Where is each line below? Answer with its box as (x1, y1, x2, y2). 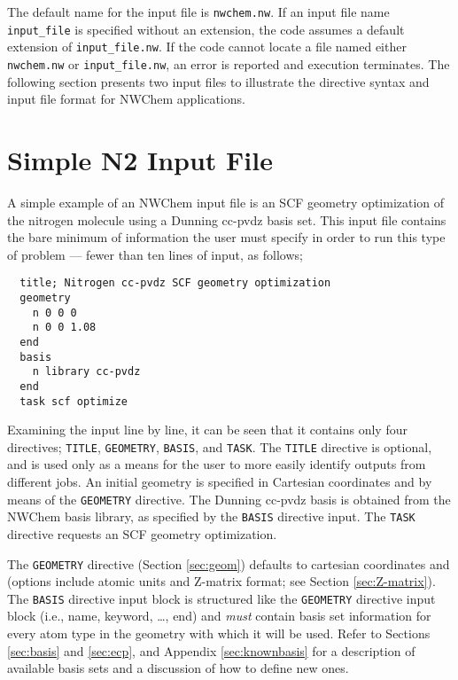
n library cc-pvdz (32, 365, 141, 379)
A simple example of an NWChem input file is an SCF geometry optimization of (7, 192, 445, 211)
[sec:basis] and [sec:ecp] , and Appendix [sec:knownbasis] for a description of (7, 641, 415, 660)
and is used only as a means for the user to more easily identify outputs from (7, 455, 426, 473)
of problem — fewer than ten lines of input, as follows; (7, 245, 303, 263)
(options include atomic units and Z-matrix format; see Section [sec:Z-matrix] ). (7, 572, 436, 590)
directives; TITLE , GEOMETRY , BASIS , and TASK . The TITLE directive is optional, (7, 437, 432, 456)
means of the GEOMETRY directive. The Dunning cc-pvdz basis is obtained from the (7, 489, 451, 508)
